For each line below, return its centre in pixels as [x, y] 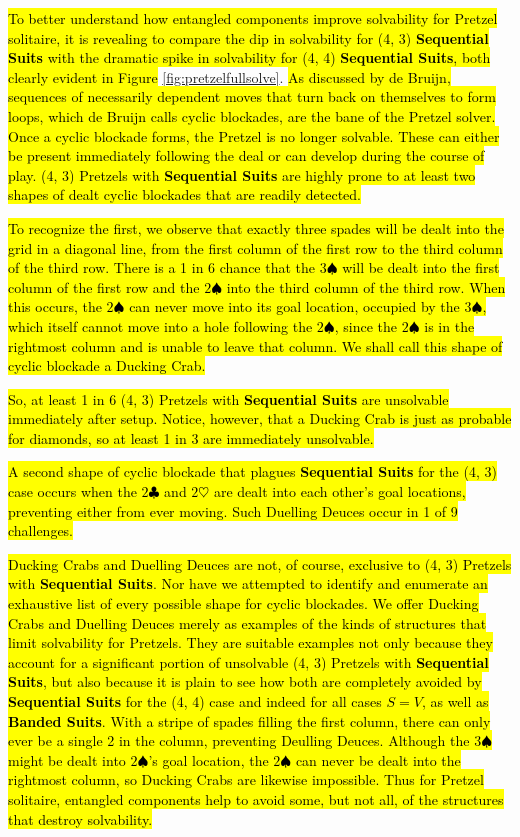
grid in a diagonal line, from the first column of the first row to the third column [255, 247]
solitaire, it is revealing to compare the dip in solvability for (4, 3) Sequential [248, 37]
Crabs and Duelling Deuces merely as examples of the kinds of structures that [247, 622]
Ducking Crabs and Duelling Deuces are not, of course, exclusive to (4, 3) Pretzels [260, 563]
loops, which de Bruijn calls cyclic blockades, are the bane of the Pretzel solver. [252, 115]
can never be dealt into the [378, 759]
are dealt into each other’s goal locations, [339, 491]
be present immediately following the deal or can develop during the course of [246, 155]
